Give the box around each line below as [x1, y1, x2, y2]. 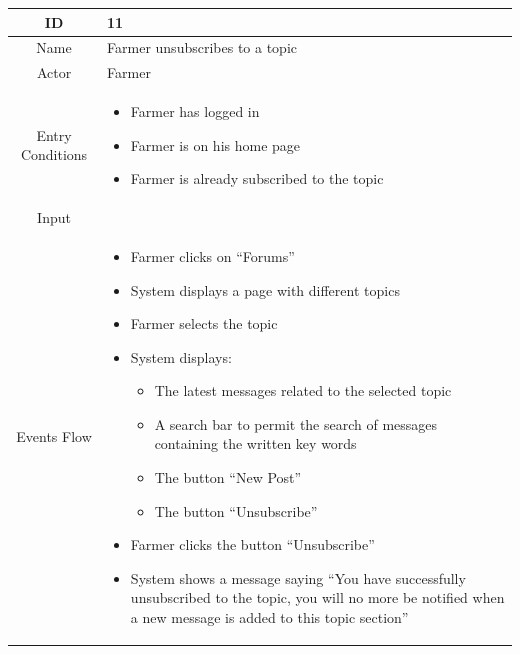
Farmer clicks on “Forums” [130, 245, 295, 266]
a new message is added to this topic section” [130, 607, 409, 628]
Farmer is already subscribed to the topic [130, 168, 384, 189]
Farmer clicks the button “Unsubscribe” [130, 534, 375, 555]
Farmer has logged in [130, 101, 260, 122]
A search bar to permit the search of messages [154, 413, 438, 434]
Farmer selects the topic [130, 313, 278, 334]
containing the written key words [154, 433, 357, 454]
